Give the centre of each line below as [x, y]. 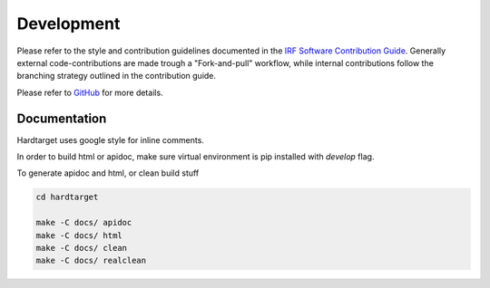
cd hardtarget [67, 197]
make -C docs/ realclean [91, 261]
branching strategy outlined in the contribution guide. [117, 76]
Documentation [62, 118]
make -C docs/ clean [81, 248]
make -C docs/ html [79, 235]
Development [69, 24]
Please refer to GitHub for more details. [90, 92]
